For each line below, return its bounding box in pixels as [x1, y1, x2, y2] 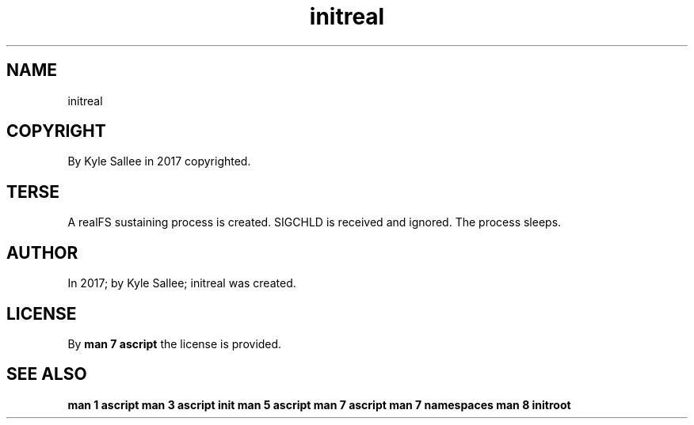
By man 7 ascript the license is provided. [67, 336, 282, 351]
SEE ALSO [6, 364, 87, 385]
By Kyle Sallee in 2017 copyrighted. [67, 154, 251, 169]
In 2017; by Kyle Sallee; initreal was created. [67, 276, 296, 290]
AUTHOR [6, 242, 78, 263]
